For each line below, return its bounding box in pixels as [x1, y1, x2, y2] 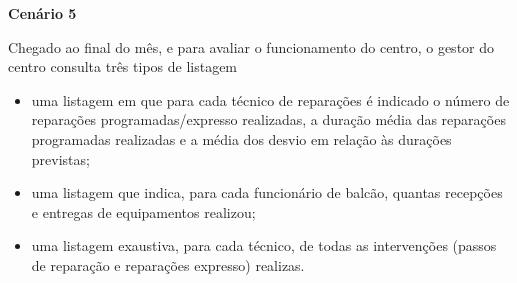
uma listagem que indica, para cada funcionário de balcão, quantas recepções [31, 182, 503, 203]
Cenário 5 [8, 3, 77, 23]
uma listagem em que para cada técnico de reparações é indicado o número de [31, 89, 510, 110]
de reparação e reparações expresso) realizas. [31, 254, 305, 275]
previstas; [31, 148, 90, 169]
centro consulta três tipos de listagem [8, 56, 238, 77]
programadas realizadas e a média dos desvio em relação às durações [31, 128, 452, 149]
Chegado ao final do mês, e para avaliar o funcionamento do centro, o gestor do [8, 36, 495, 57]
